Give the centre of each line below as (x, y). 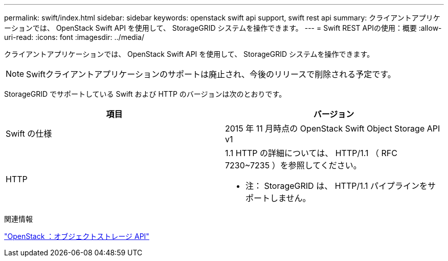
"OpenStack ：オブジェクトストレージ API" (77, 236)
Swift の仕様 (29, 134)
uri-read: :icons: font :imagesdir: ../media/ (74, 37)
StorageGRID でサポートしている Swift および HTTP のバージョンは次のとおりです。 (145, 94)
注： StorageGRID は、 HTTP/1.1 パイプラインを (337, 186)
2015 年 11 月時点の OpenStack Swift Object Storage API (333, 128)
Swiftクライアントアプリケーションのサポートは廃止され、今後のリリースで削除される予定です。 (211, 74)
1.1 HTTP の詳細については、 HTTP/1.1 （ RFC (311, 153)
